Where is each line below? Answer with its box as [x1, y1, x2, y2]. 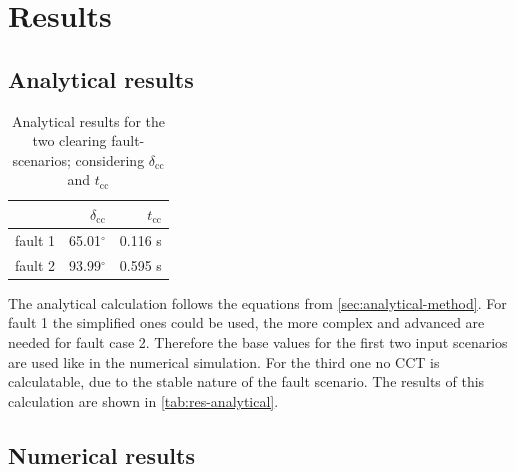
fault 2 [15, 254, 56, 275]
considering [75, 149, 145, 170]
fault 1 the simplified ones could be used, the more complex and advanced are [8, 312, 485, 333]
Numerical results [8, 439, 195, 470]
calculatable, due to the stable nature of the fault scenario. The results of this [8, 371, 485, 392]
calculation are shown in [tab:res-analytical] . [8, 390, 279, 411]
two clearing [32, 130, 107, 151]
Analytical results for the [11, 110, 165, 131]
